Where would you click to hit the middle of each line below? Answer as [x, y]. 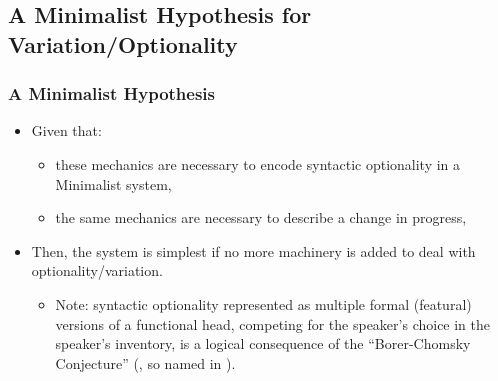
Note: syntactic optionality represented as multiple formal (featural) [263, 303]
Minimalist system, [113, 183]
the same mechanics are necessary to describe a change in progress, [261, 217]
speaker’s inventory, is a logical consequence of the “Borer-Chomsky [263, 343]
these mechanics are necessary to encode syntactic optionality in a [258, 163]
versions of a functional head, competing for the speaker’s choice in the [273, 323]
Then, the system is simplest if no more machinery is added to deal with [253, 250]
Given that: [66, 130]
